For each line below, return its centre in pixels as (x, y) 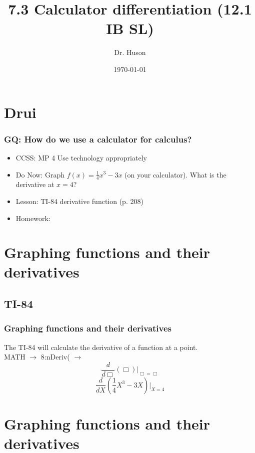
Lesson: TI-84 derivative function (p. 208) (79, 201)
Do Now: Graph (40, 174)
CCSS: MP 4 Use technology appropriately (81, 157)
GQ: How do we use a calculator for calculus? (98, 139)
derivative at (35, 184)
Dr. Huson (130, 52)
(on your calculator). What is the (175, 174)
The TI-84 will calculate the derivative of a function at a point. (101, 347)
